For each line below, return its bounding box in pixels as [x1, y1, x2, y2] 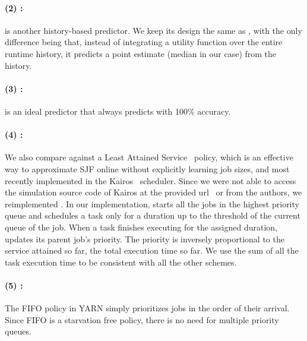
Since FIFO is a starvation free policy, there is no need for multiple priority [5, 313, 279, 326]
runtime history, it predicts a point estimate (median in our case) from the [5, 47, 277, 59]
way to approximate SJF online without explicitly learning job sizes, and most [5, 162, 290, 175]
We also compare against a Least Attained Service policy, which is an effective [5, 151, 293, 163]
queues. [5, 325, 31, 337]
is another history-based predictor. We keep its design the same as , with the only [5, 24, 302, 36]
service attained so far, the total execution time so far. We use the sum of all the [5, 244, 299, 257]
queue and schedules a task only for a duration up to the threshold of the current [5, 209, 300, 222]
